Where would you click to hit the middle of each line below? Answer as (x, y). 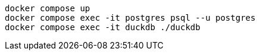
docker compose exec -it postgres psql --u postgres (130, 18)
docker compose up (48, 8)
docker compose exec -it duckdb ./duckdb (103, 27)
